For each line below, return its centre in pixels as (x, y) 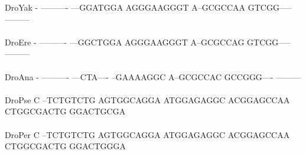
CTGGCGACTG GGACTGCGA (65, 111)
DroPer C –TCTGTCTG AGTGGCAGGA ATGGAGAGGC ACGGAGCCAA (147, 134)
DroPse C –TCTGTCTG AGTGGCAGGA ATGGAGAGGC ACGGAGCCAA (147, 99)
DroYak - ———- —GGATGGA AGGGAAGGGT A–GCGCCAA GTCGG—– (148, 7)
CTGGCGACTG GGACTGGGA (66, 146)
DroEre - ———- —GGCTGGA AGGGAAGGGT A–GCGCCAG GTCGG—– (148, 42)
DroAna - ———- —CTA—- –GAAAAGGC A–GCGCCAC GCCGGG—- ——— (153, 76)
